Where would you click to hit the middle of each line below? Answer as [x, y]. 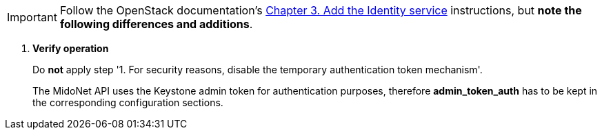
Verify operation [71, 48]
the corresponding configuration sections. [128, 102]
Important [32, 17]
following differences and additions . [156, 24]
